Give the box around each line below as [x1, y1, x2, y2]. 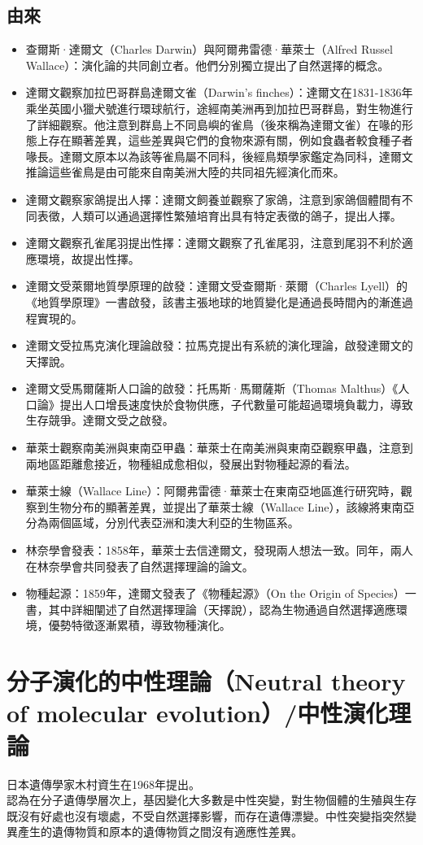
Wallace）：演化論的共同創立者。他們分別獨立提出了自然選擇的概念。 [25, 56, 390, 73]
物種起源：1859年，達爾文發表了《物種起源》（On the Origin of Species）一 [25, 585, 416, 602]
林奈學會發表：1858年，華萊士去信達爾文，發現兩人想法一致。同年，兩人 [25, 542, 413, 559]
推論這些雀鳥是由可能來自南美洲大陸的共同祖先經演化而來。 [25, 163, 345, 181]
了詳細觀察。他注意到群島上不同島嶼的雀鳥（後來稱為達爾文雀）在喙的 [25, 115, 402, 133]
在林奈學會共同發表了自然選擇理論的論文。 [25, 557, 254, 574]
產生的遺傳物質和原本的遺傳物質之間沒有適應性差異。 [17, 823, 303, 840]
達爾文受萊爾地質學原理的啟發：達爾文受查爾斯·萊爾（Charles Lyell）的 [25, 277, 408, 294]
